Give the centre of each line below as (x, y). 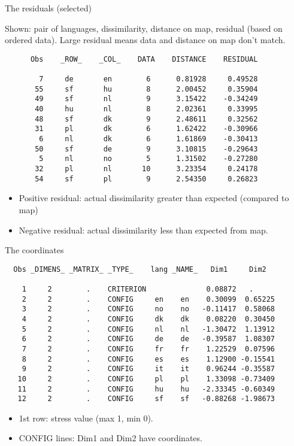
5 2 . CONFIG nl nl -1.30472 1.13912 (148, 329)
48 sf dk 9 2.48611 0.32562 (146, 119)
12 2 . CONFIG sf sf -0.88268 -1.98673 (146, 399)
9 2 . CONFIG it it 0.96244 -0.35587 (148, 369)
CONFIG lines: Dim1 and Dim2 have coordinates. (110, 438)
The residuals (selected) (48, 8)
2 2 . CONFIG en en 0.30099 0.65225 (148, 299)
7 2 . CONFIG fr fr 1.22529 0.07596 (148, 349)
